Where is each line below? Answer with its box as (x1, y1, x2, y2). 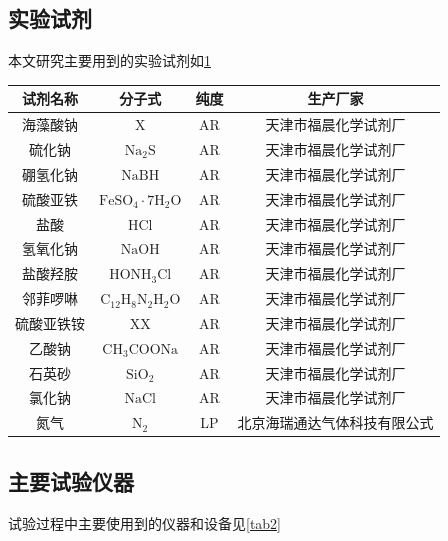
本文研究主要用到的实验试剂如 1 (8, 50, 211, 71)
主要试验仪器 (8, 465, 134, 496)
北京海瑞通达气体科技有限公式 (237, 412, 434, 433)
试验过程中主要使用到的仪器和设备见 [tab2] (8, 512, 282, 533)
